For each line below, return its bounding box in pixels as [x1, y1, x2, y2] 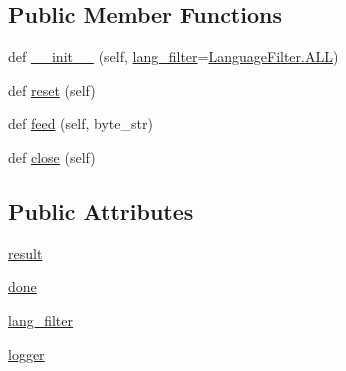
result [8, 242, 43, 263]
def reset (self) [8, 79, 96, 100]
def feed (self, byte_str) [8, 113, 153, 134]
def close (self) [8, 146, 96, 167]
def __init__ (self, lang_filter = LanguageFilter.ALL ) [8, 46, 339, 67]
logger [8, 343, 45, 364]
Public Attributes [8, 195, 194, 226]
